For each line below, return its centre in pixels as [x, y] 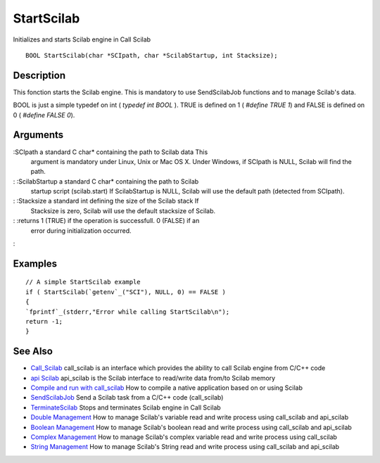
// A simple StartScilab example [83, 282]
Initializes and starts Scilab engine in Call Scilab [82, 39]
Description [39, 75]
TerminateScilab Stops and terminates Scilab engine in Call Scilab [126, 407]
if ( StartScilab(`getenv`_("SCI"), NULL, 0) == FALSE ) [126, 292]
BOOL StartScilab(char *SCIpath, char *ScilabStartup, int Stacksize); [152, 55]
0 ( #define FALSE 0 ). [44, 115]
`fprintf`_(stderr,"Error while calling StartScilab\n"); [128, 312]
